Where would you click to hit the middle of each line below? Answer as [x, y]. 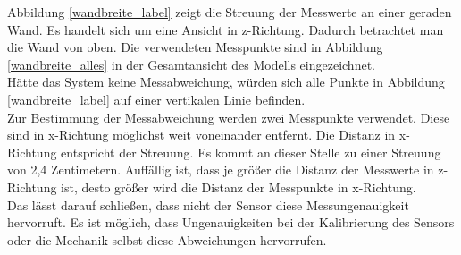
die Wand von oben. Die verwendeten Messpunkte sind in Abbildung [195, 47]
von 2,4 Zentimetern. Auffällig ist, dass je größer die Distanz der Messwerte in [221, 170]
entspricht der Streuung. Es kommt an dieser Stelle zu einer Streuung [251, 152]
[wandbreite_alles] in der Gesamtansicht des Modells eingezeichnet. [191, 64]
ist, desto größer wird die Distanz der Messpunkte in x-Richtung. [239, 187]
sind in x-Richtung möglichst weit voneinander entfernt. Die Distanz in [201, 135]
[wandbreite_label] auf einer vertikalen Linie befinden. [156, 99]
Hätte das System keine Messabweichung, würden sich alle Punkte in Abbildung [226, 82]
